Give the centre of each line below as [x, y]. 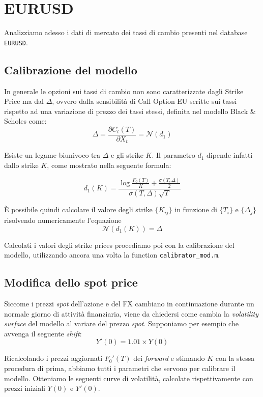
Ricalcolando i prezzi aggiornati [53, 358]
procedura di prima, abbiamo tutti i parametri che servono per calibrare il [120, 368]
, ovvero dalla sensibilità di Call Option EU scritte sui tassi [144, 101]
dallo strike [21, 165]
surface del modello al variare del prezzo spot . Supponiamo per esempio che [121, 323]
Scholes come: [25, 121]
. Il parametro [173, 155]
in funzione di [196, 209]
